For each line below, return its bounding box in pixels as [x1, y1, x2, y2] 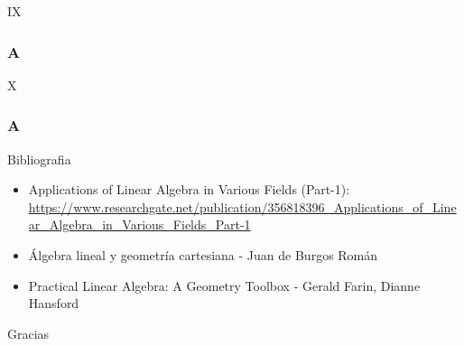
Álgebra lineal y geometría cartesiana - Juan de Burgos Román [28, 246, 378, 264]
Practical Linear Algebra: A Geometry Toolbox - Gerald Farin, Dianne [28, 276, 421, 295]
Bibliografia [7, 149, 71, 168]
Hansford [28, 294, 79, 313]
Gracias [7, 323, 50, 342]
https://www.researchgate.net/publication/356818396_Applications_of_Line [28, 197, 457, 216]
